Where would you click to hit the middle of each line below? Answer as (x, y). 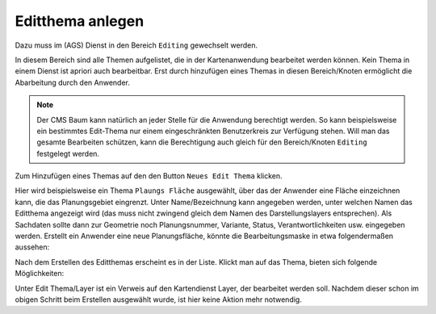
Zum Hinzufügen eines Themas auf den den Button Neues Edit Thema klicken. (149, 176)
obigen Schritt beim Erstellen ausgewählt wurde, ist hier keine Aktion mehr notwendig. (158, 299)
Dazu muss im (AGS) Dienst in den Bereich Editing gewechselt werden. (136, 45)
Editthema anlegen (80, 21)
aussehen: (32, 247)
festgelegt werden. (68, 153)
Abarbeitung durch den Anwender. (73, 82)
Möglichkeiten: (40, 274)
